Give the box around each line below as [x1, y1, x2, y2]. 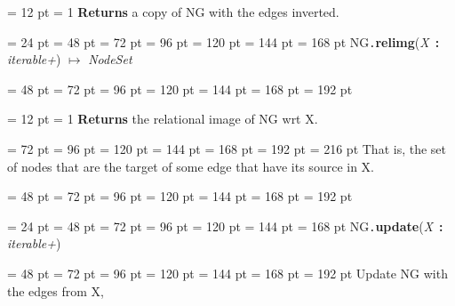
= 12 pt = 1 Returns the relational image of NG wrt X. [7, 109, 318, 128]
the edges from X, [7, 281, 104, 300]
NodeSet [88, 50, 132, 68]
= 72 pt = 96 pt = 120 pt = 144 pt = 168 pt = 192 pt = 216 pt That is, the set [7, 140, 447, 158]
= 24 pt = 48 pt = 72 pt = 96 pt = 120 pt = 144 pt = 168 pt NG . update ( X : [7, 216, 443, 235]
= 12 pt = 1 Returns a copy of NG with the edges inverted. [7, 3, 339, 20]
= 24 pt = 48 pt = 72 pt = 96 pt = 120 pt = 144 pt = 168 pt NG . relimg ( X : [7, 32, 440, 51]
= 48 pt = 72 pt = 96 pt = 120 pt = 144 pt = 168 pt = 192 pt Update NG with [7, 264, 448, 283]
